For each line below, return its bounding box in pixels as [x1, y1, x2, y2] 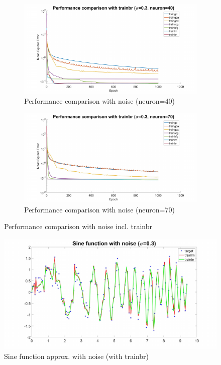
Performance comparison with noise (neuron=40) [24, 95, 175, 106]
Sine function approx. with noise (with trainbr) [4, 351, 149, 361]
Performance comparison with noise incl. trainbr [4, 221, 152, 232]
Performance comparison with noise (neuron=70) [24, 204, 175, 214]
